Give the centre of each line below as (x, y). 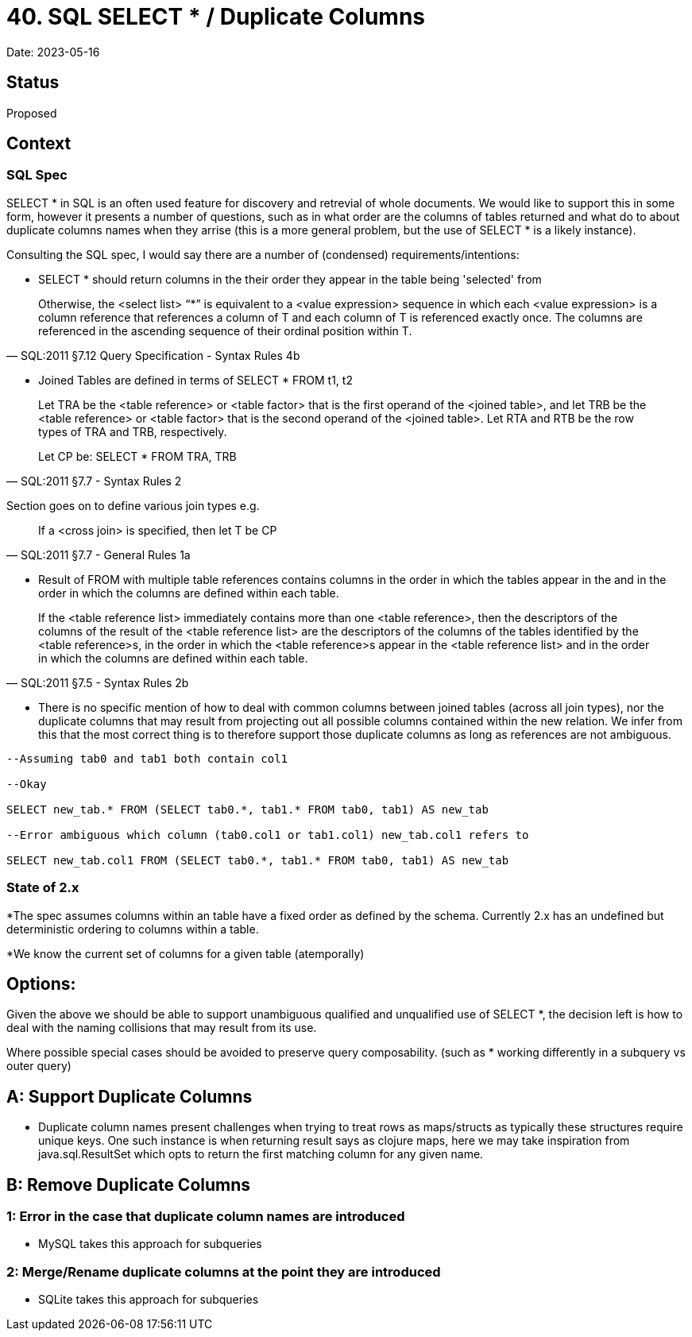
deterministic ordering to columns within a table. (133, 929)
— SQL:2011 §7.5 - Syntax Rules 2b (98, 682)
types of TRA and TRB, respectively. (133, 431)
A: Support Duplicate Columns (130, 1096)
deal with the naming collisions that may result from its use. (162, 1028)
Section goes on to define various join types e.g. (133, 505)
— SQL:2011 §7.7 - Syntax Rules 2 (94, 481)
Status (33, 83)
